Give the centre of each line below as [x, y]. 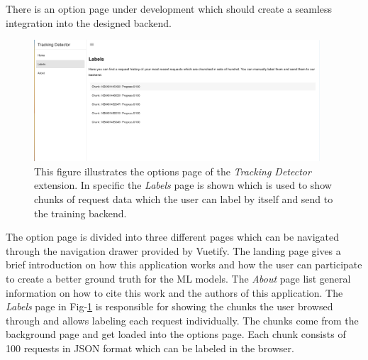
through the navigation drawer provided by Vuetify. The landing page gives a [173, 250]
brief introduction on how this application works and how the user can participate [184, 264]
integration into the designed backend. [89, 22]
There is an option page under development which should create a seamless [169, 9]
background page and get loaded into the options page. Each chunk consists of [176, 334]
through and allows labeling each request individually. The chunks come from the [182, 320]
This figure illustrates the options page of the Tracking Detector [173, 171]
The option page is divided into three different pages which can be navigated [173, 237]
